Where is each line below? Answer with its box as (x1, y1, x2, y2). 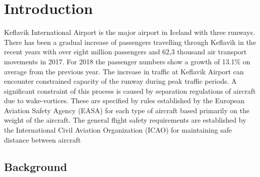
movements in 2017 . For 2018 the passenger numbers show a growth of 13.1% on (4, 56, 250, 66)
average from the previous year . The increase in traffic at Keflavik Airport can (4, 66, 244, 76)
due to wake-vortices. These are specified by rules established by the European (4, 95, 245, 106)
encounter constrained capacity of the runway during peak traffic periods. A (4, 76, 237, 86)
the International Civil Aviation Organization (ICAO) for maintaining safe (4, 125, 232, 135)
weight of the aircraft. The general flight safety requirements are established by (4, 115, 246, 125)
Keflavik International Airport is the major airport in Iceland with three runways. (4, 27, 255, 37)
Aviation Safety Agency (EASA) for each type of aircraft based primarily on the (4, 105, 249, 115)
